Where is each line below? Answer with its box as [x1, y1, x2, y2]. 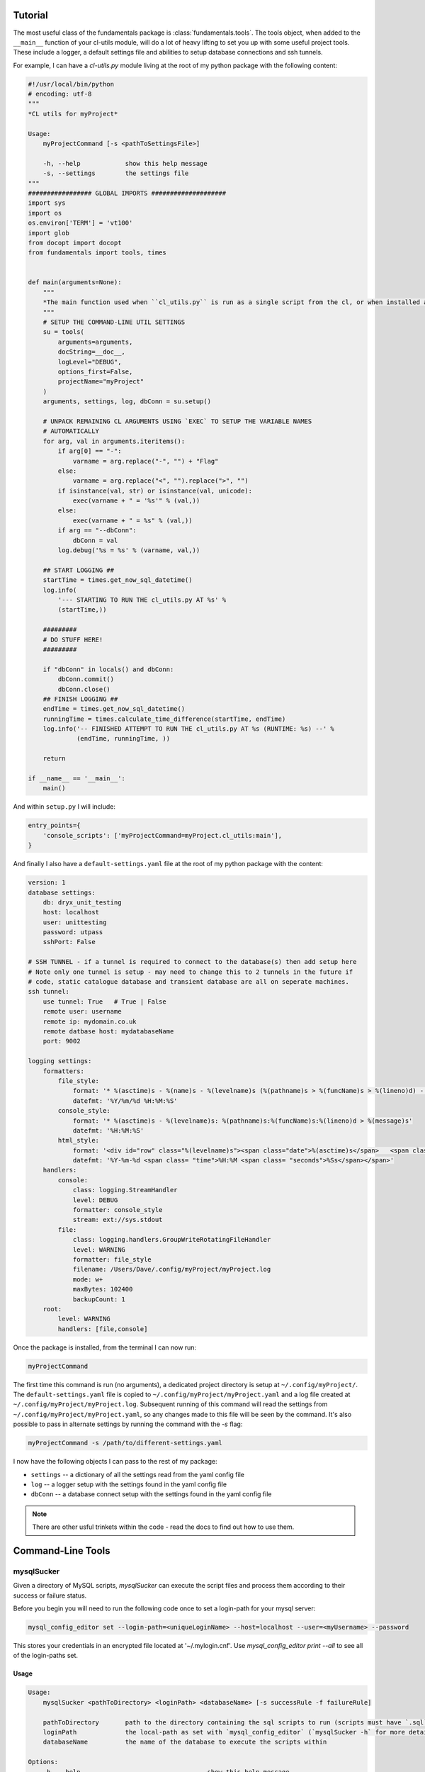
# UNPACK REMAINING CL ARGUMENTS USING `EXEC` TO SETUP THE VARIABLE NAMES [42, 417, 312, 425]
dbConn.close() [57, 685, 111, 693]
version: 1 [28, 879, 66, 887]
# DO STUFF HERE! [42, 635, 103, 644]
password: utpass [42, 929, 103, 936]
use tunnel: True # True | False [42, 997, 166, 1006]
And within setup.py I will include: [13, 802, 116, 811]
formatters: [42, 1067, 85, 1075]
